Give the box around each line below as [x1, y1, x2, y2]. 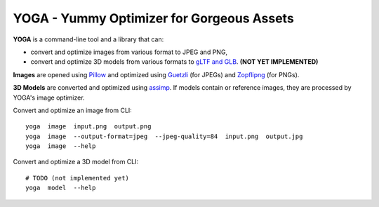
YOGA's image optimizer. [13, 93, 85, 102]
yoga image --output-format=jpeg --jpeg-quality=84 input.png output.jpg [25, 132, 303, 140]
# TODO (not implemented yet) [25, 174, 130, 182]
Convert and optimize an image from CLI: [13, 106, 133, 114]
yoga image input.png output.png [25, 123, 152, 131]
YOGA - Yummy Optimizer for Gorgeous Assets [13, 11, 294, 26]
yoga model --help [25, 184, 96, 192]
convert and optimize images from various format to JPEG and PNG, [30, 48, 228, 56]
